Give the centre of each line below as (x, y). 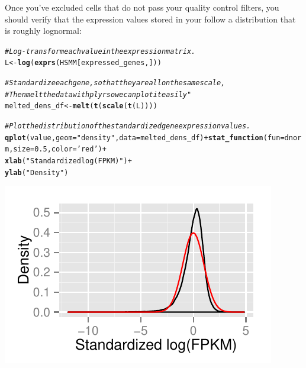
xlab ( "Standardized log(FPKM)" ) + (68, 161)
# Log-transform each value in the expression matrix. (100, 51)
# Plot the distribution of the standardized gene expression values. (128, 126)
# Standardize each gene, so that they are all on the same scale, (115, 83)
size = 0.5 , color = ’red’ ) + (60, 149)
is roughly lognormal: (43, 30)
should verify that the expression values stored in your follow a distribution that (150, 19)
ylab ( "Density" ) (37, 172)
